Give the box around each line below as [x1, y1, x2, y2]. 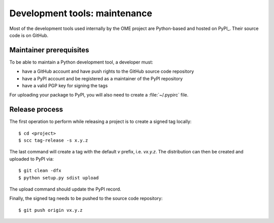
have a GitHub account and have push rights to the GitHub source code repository [22, 69, 194, 75]
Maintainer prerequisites [9, 46, 89, 54]
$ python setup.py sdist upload [18, 175, 99, 180]
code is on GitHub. [9, 32, 49, 38]
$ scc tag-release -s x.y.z [18, 138, 88, 143]
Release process [9, 105, 63, 114]
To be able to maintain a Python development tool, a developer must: [9, 59, 153, 65]
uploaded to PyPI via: [9, 155, 54, 162]
